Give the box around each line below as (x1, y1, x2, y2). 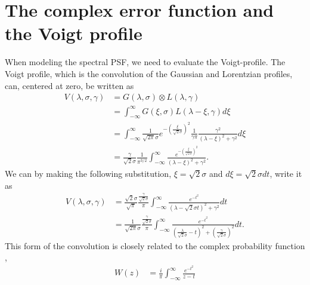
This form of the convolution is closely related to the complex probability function (5, 239, 305, 252)
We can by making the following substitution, (5, 167, 172, 180)
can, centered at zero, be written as (5, 79, 134, 91)
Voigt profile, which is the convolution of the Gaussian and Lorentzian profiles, (5, 67, 293, 79)
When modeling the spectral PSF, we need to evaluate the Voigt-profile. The (5, 56, 286, 68)
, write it (269, 167, 302, 180)
